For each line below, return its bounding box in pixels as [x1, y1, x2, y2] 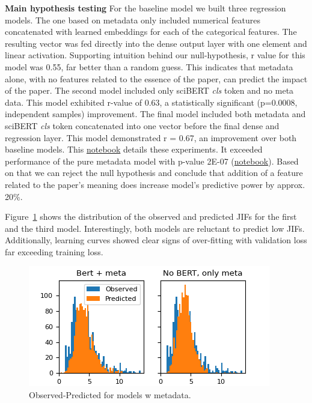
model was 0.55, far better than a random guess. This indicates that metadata [5, 60, 293, 73]
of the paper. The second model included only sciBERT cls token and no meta [5, 84, 294, 97]
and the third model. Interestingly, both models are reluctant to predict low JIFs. [5, 222, 305, 234]
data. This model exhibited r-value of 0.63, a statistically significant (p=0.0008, [5, 95, 298, 108]
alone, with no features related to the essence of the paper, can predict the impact [5, 72, 308, 85]
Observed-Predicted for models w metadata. [29, 389, 191, 401]
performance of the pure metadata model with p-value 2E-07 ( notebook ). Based [5, 154, 299, 167]
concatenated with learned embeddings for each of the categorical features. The [5, 25, 297, 38]
